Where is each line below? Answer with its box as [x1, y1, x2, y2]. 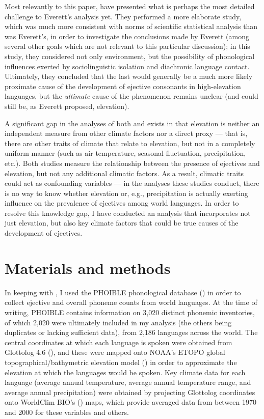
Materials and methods [5, 257, 171, 278]
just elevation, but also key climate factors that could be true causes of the [5, 217, 239, 228]
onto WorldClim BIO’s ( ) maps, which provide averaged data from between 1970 [5, 397, 256, 407]
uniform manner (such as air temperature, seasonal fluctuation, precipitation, [5, 148, 246, 158]
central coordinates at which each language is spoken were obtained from [5, 337, 232, 347]
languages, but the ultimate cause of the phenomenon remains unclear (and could [5, 91, 258, 101]
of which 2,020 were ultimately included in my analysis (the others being [5, 317, 232, 327]
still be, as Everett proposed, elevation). [5, 100, 129, 111]
